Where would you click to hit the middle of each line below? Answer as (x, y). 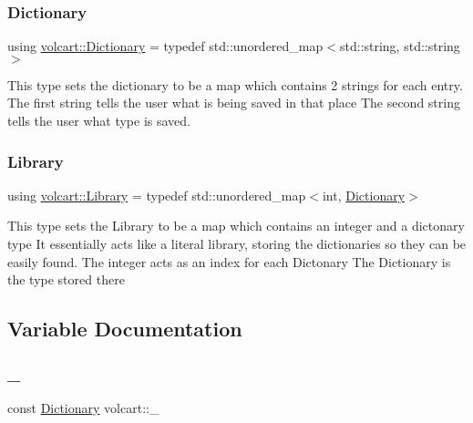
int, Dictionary (364, 195)
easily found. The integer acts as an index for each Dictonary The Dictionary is (229, 261)
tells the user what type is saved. (99, 120)
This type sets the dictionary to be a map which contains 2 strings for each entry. (235, 84)
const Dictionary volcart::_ (83, 407)
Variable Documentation (125, 329)
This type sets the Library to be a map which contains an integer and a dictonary (236, 226)
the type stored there (66, 279)
